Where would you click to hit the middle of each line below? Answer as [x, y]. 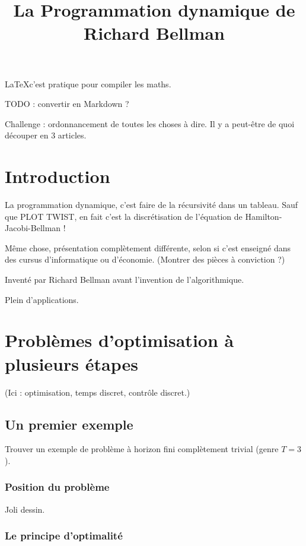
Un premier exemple [69, 424]
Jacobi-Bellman [33, 228]
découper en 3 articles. [46, 135]
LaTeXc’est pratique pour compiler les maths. [88, 83]
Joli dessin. [25, 509]
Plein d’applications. [42, 299]
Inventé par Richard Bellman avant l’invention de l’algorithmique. [125, 280]
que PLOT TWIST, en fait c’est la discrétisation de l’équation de [124, 216]
